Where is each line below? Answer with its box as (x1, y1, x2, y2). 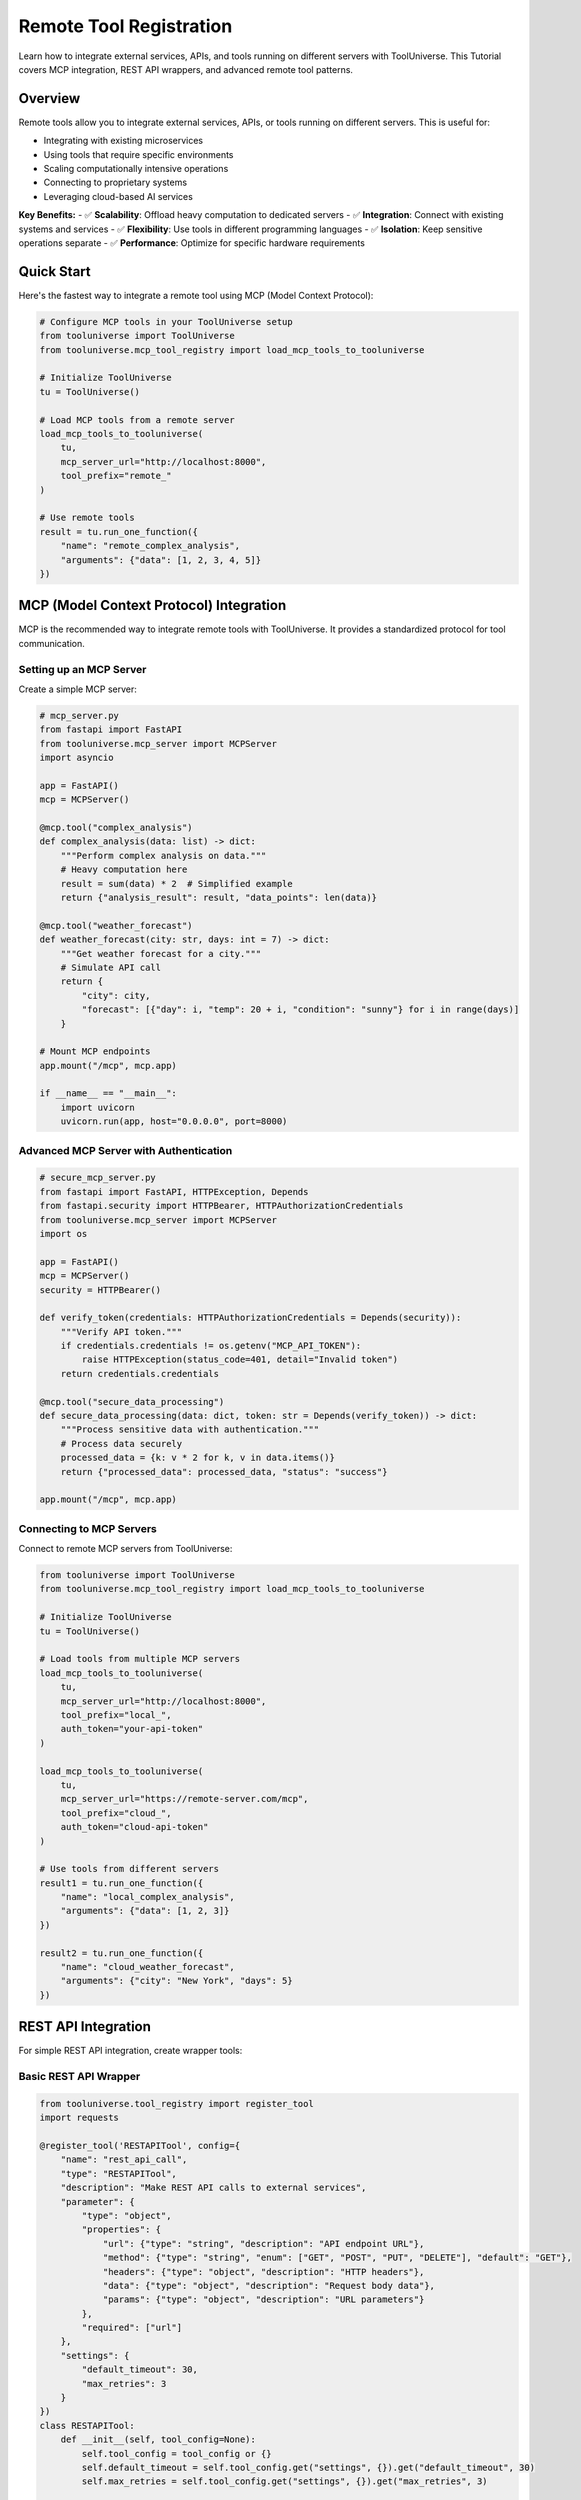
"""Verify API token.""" (60, 1326, 183, 1337)
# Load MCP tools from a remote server (39, 414, 235, 425)
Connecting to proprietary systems (43, 176, 188, 189)
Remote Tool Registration (18, 15, 233, 37)
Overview (18, 90, 81, 107)
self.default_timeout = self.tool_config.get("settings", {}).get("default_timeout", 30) (81, 2462, 535, 2473)
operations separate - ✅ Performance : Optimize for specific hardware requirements (18, 236, 365, 249)
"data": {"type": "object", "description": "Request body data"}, (102, 2280, 435, 2291)
